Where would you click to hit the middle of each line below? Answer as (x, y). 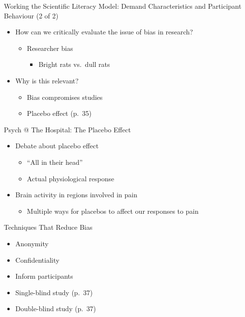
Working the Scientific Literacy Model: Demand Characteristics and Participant (123, 6)
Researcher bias (50, 48)
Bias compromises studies (65, 97)
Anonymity (32, 243)
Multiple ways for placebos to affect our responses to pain (113, 211)
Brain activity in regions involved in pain (76, 195)
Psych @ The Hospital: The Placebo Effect (67, 129)
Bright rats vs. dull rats (74, 64)
